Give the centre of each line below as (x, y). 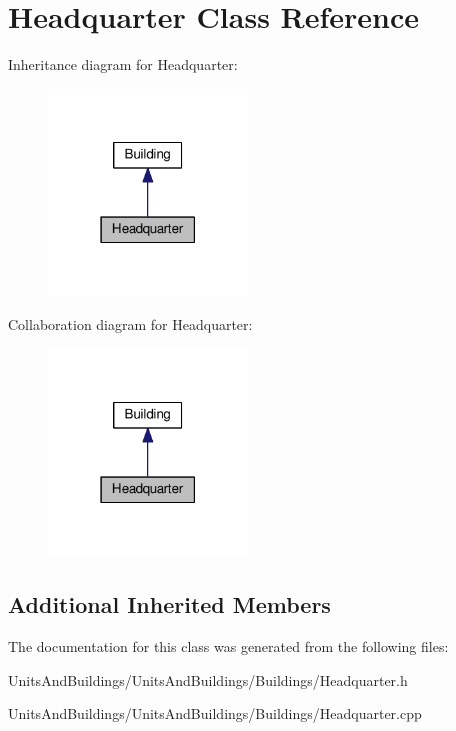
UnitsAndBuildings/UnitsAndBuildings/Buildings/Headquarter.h (208, 679)
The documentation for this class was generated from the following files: (228, 645)
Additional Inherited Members (169, 604)
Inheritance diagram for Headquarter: (123, 64)
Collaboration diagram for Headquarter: (130, 323)
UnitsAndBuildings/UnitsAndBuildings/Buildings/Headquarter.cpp (215, 713)
